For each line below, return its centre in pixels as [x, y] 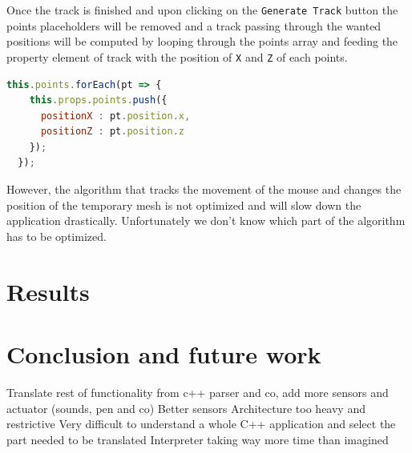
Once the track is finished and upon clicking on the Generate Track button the [202, 10]
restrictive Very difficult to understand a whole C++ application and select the [201, 424]
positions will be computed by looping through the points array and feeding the [202, 41]
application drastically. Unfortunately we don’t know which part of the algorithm [206, 220]
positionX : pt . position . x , [115, 116]
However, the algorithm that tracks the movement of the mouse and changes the [204, 189]
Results [48, 291]
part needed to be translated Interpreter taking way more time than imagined [198, 439]
